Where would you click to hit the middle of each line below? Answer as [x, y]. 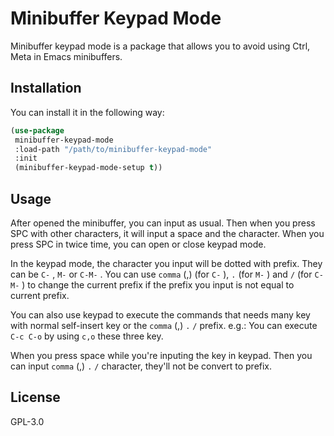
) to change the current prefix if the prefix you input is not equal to [158, 284]
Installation [46, 88]
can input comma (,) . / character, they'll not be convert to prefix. [141, 366]
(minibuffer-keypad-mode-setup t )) [88, 168]
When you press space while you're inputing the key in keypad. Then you [161, 355]
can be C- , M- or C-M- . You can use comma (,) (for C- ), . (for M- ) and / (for [161, 274]
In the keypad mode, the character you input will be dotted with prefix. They [166, 263]
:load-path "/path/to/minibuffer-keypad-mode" [113, 149]
